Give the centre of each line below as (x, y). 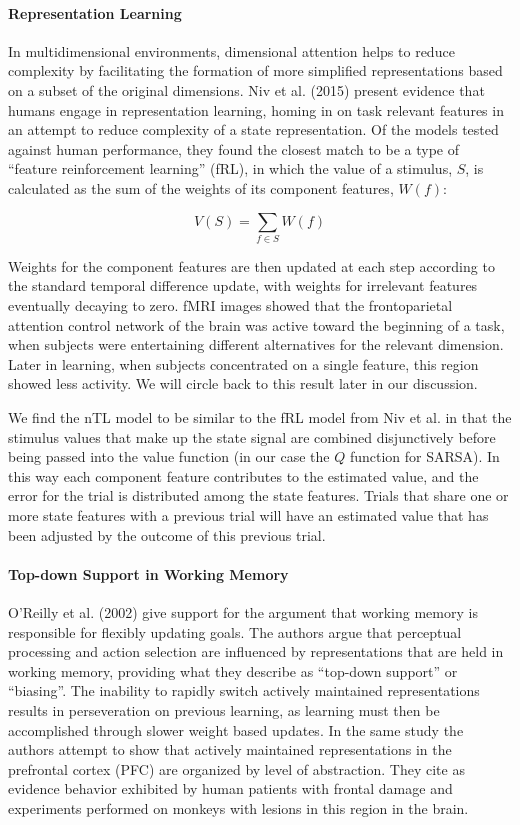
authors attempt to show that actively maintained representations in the (230, 749)
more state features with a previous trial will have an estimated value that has (248, 515)
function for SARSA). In (424, 456)
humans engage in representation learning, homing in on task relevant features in (256, 109)
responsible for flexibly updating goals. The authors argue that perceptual (235, 631)
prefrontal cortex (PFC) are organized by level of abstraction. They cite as (236, 768)
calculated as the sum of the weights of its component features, (201, 187)
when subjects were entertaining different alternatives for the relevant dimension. (256, 344)
